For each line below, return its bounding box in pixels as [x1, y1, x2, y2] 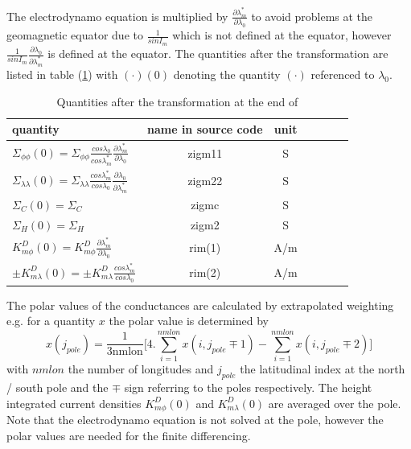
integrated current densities [6, 394, 142, 411]
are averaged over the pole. [268, 394, 401, 411]
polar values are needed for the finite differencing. [6, 426, 251, 443]
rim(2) [189, 263, 221, 280]
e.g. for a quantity [6, 312, 96, 329]
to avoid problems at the [251, 7, 373, 24]
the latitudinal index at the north [240, 360, 405, 377]
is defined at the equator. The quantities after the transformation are [47, 45, 388, 62]
